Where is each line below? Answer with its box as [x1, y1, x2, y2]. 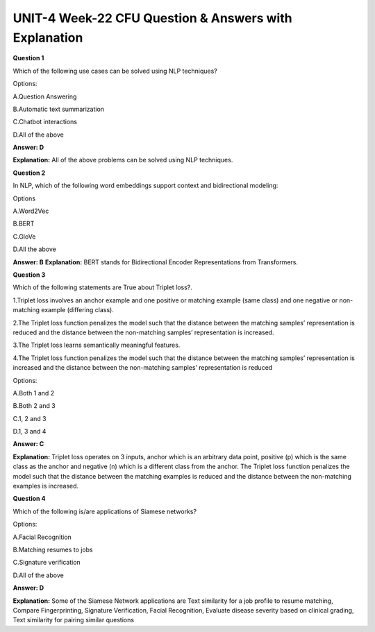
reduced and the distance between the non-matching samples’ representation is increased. [12, 328, 274, 336]
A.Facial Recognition [12, 533, 72, 541]
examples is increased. [12, 482, 79, 490]
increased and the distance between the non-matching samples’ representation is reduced [12, 364, 273, 372]
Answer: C [12, 440, 44, 448]
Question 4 [12, 495, 46, 503]
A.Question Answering [12, 92, 77, 101]
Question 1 [12, 54, 44, 62]
